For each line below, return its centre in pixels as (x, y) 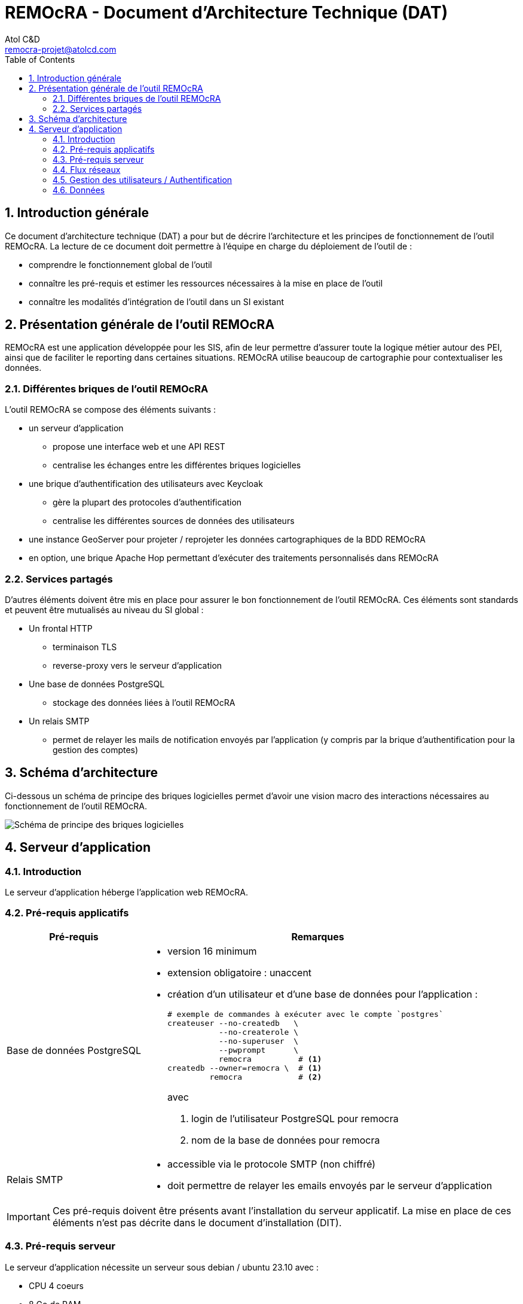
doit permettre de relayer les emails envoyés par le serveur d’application (330, 1185)
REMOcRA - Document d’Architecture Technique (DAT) (227, 13)
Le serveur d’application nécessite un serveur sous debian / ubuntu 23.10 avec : (162, 1267)
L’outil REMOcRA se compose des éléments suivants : (111, 410)
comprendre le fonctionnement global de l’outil (120, 264)
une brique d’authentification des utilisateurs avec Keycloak (146, 484)
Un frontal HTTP (61, 628)
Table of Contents (40, 59)
